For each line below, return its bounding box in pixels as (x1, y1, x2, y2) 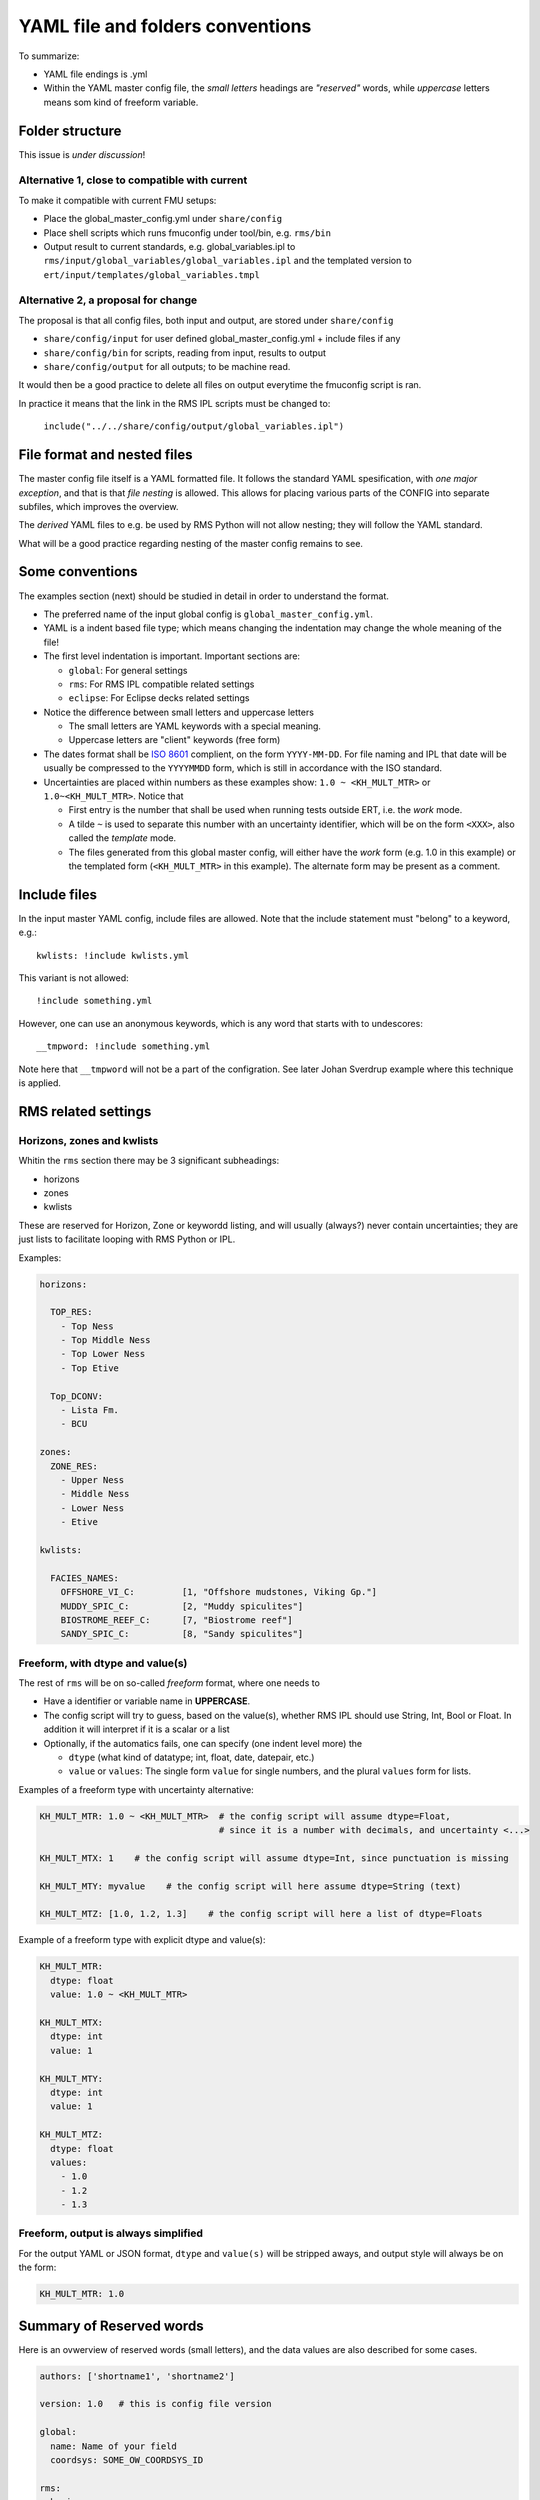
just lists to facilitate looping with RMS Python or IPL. (18, 1233, 236, 1245)
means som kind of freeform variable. (43, 96, 199, 108)
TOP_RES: (50, 1306, 93, 1318)
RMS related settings (18, 1103, 152, 1120)
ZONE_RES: (50, 1460, 99, 1472)
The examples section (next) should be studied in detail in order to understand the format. (18, 590, 390, 602)
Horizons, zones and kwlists (18, 1133, 159, 1147)
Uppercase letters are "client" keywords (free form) (68, 734, 281, 746)
